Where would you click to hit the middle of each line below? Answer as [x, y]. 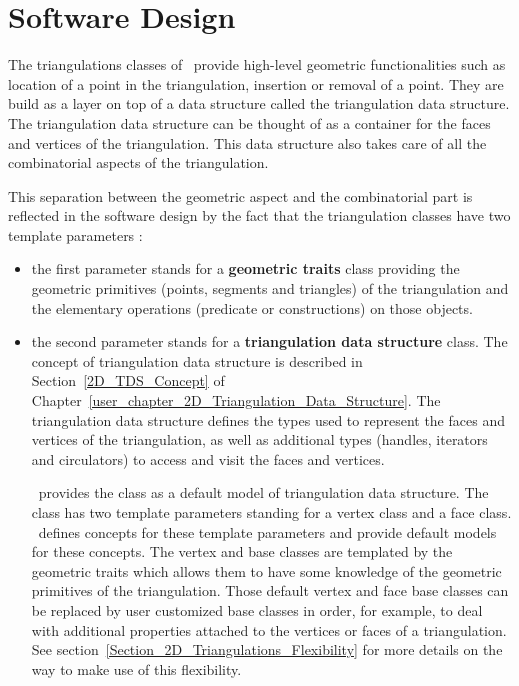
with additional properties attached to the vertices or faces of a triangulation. [269, 629]
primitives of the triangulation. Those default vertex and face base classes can [270, 590]
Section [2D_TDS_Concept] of [128, 380]
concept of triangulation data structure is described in [197, 360]
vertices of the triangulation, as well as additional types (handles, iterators [259, 439]
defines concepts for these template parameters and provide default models [267, 531]
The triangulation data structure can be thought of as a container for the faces [249, 122]
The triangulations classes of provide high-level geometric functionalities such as [257, 64]
